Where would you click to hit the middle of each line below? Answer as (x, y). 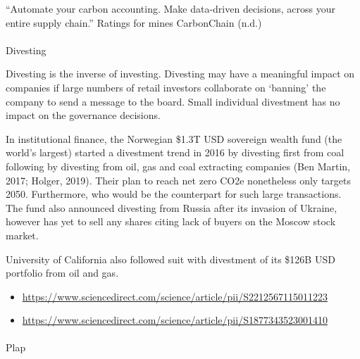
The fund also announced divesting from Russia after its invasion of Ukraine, (172, 207)
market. (22, 235)
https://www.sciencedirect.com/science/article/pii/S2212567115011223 (175, 296)
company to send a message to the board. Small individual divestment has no (173, 101)
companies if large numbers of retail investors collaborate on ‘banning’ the (166, 87)
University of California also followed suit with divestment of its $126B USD (170, 259)
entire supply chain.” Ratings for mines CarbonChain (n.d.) (134, 22)
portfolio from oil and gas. (62, 273)
